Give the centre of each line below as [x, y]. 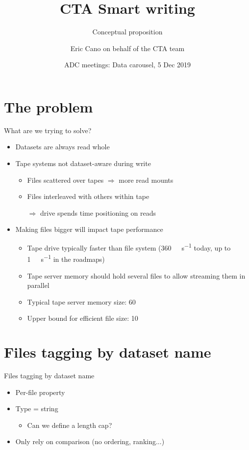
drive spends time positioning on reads [98, 212]
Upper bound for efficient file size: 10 [83, 318]
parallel [38, 285]
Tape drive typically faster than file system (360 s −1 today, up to [129, 247]
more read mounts [146, 180]
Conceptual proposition [127, 32]
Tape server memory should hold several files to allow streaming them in [136, 275]
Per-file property [40, 392]
